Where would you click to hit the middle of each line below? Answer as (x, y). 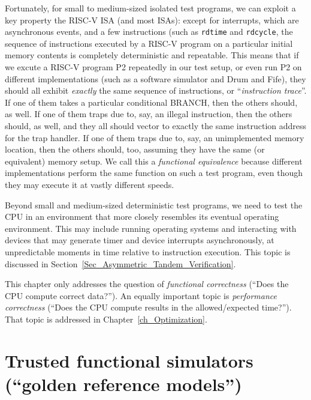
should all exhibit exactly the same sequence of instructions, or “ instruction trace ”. (156, 90)
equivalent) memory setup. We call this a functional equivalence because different (154, 161)
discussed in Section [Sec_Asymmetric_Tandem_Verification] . (120, 263)
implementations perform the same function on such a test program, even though (154, 173)
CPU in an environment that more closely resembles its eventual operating (142, 217)
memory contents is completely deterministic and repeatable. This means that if (152, 55)
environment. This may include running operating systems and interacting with (151, 228)
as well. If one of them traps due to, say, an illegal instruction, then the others (149, 114)
